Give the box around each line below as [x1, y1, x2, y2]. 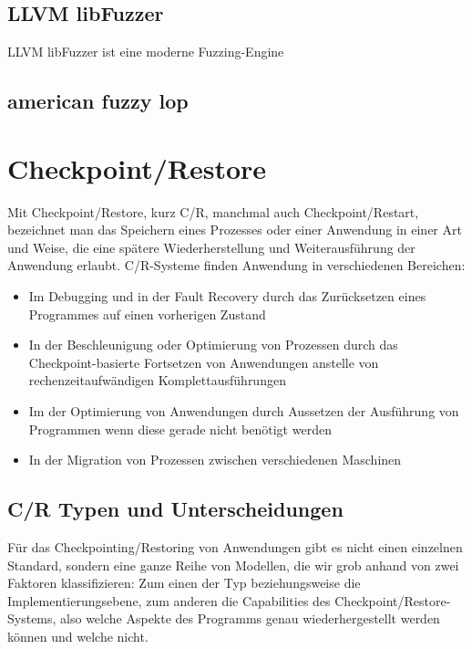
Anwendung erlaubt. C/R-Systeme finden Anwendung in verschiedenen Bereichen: [7, 256, 466, 275]
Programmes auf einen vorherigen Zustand [28, 304, 266, 323]
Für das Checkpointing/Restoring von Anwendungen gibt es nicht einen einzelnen [7, 538, 463, 557]
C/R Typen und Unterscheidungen [7, 495, 344, 523]
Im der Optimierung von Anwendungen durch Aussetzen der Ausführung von [28, 402, 459, 421]
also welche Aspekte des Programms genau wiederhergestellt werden [60, 609, 440, 628]
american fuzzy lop [7, 87, 189, 115]
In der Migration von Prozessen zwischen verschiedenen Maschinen [28, 450, 402, 469]
